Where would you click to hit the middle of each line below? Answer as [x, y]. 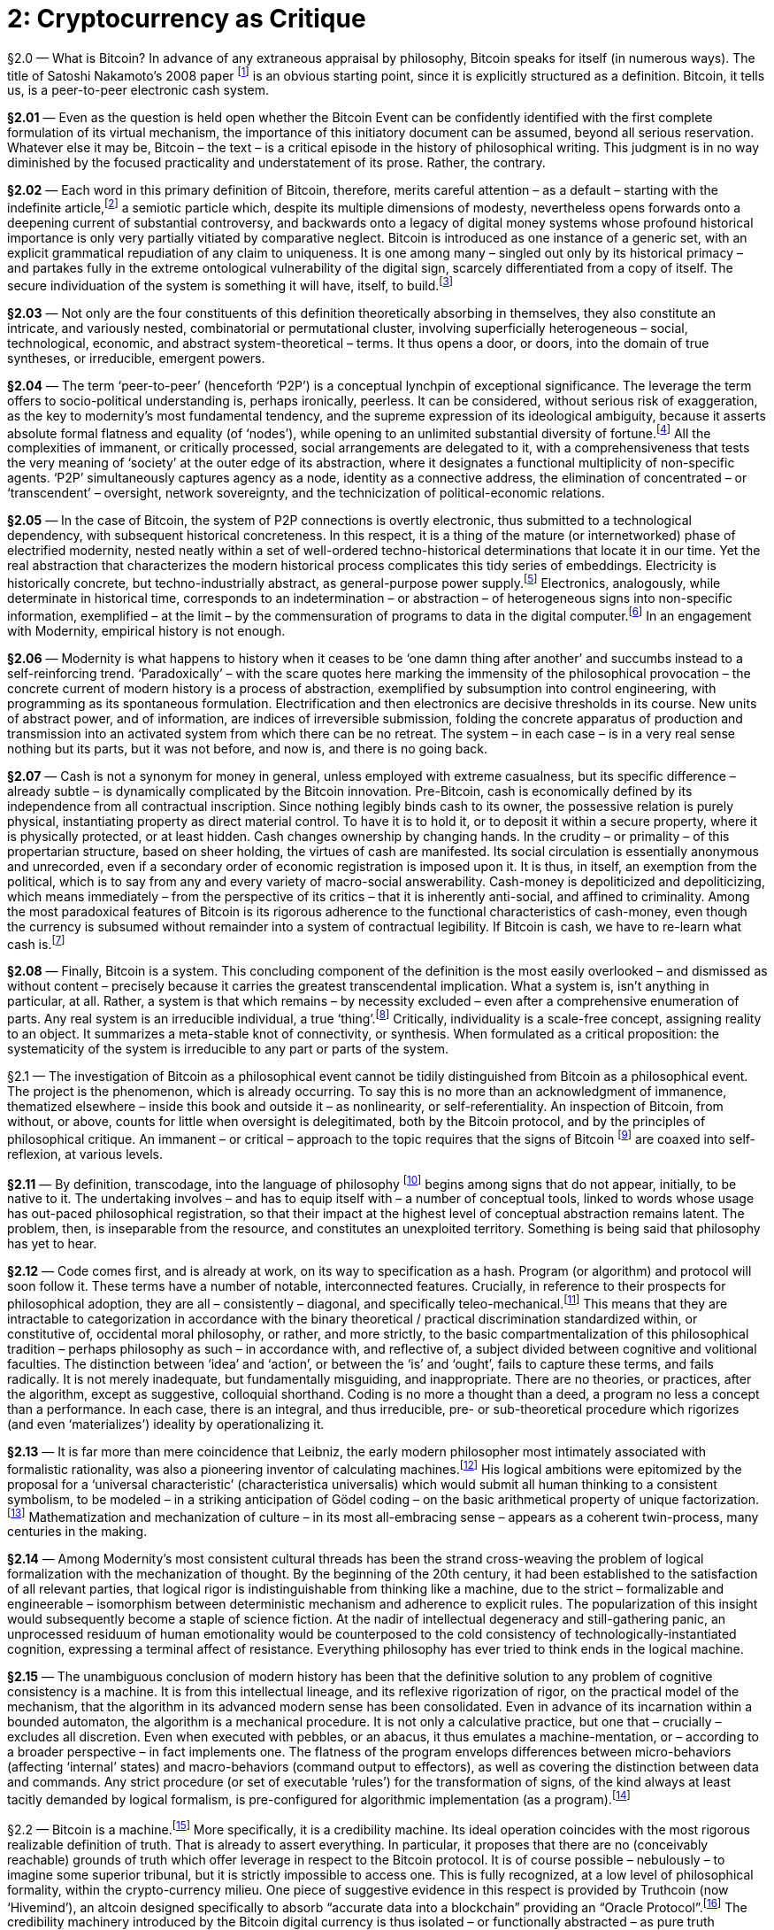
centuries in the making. [77, 1532]
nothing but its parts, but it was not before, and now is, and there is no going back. [248, 748]
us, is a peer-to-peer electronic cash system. [138, 90]
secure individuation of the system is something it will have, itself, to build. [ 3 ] [230, 284]
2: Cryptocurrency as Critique [187, 19]
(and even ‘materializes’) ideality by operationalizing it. [166, 1424]
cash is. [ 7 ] [36, 942]
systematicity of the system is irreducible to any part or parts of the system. [228, 1049]
